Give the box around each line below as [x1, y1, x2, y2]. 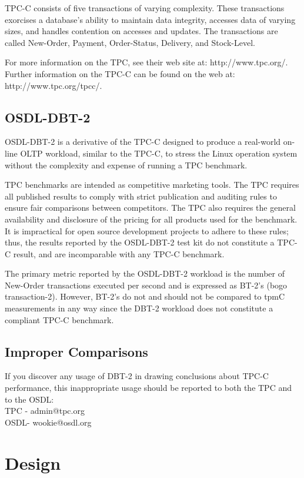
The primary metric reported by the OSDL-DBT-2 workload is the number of [5, 267, 285, 280]
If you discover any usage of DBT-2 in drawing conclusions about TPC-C [5, 370, 269, 382]
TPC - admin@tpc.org [5, 404, 85, 417]
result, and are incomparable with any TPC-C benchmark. [13, 247, 225, 260]
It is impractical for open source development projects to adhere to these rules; [5, 224, 289, 237]
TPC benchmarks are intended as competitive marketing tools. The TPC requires [5, 178, 299, 191]
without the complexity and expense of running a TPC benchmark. [5, 158, 248, 171]
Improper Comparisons [5, 342, 148, 360]
